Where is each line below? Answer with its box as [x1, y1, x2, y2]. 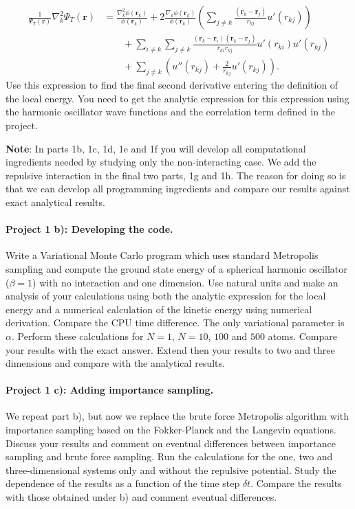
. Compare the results [250, 476, 342, 490]
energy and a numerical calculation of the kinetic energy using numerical [6, 302, 312, 316]
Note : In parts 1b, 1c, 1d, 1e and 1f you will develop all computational [6, 141, 306, 155]
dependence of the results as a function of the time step [6, 476, 240, 490]
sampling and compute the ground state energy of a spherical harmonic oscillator [6, 261, 347, 275]
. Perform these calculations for [11, 328, 144, 343]
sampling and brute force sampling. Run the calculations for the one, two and [6, 449, 333, 464]
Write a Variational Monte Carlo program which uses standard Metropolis [6, 248, 319, 262]
